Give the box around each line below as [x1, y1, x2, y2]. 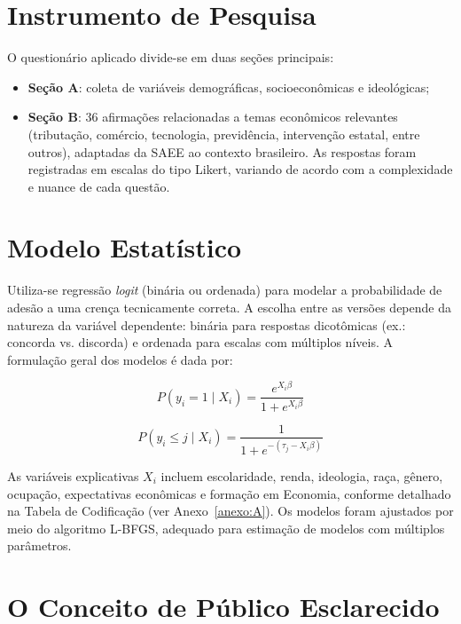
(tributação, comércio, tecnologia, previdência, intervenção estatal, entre [27, 124, 420, 143]
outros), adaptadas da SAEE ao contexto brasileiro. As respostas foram [27, 142, 417, 161]
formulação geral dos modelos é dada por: [7, 350, 233, 368]
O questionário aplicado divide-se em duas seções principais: [7, 48, 334, 67]
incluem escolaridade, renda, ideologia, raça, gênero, [160, 466, 443, 485]
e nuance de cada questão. [27, 177, 170, 195]
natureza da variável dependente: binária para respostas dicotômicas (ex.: [7, 315, 406, 334]
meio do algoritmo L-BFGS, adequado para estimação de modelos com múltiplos [7, 518, 445, 537]
